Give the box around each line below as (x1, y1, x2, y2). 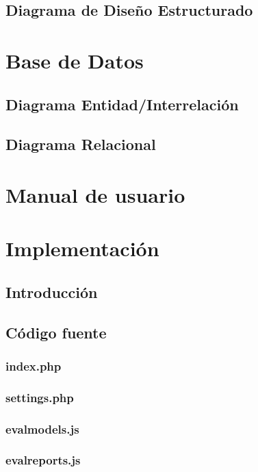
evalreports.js (5, 451, 81, 469)
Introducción (5, 281, 98, 302)
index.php (5, 357, 62, 374)
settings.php (5, 388, 74, 406)
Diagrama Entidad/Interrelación (5, 93, 239, 114)
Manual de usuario (5, 180, 185, 208)
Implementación (5, 234, 159, 262)
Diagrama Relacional (5, 134, 156, 155)
